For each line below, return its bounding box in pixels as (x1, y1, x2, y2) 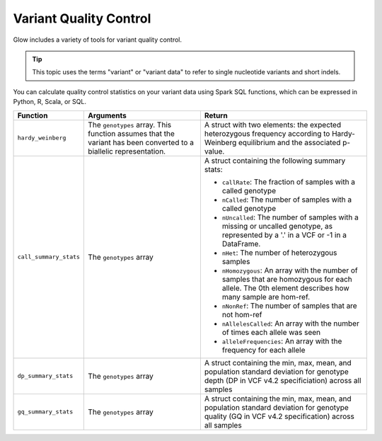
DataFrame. (221, 239, 261, 248)
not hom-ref (221, 309, 262, 319)
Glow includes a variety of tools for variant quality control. (13, 35, 183, 44)
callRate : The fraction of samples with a (221, 177, 356, 187)
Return (204, 110, 228, 120)
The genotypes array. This (88, 120, 172, 130)
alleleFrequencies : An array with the (221, 336, 342, 346)
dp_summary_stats (17, 372, 74, 379)
